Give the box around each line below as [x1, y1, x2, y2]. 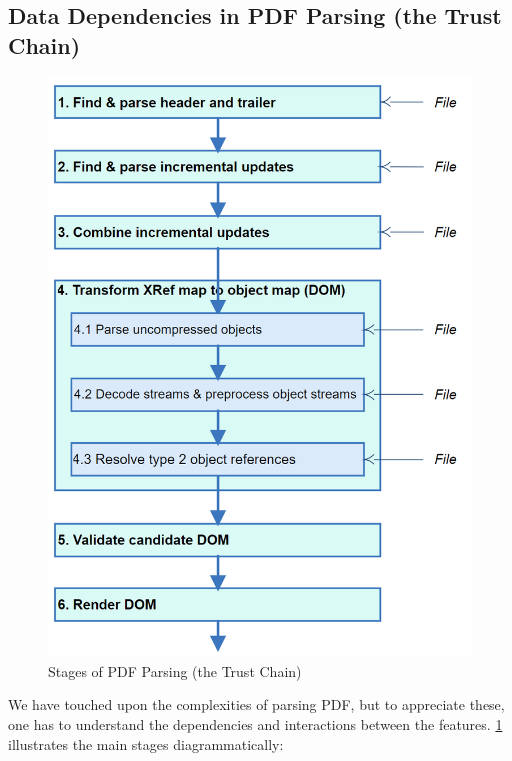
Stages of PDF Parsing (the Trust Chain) [48, 660, 302, 681]
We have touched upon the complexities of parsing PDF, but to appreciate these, [8, 694, 505, 715]
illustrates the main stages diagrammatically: [8, 733, 284, 754]
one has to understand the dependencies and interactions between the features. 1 [8, 714, 503, 735]
